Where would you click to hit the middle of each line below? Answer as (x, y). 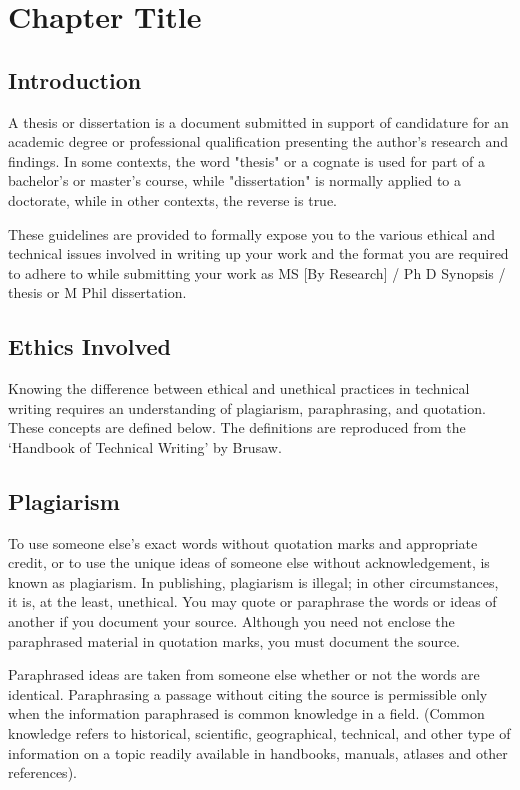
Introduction (75, 79)
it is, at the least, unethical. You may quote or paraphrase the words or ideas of (252, 601)
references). (42, 772)
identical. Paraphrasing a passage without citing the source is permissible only (248, 693)
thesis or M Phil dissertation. (97, 292)
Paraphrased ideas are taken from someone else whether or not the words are (244, 674)
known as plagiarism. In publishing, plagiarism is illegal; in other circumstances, (253, 581)
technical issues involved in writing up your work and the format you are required (258, 253)
